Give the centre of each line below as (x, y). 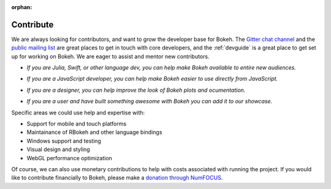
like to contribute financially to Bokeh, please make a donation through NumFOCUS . (117, 178)
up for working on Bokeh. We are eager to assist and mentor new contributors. (110, 56)
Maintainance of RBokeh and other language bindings (94, 132)
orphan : (22, 7)
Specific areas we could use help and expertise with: (78, 113)
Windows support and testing (64, 141)
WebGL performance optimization (70, 158)
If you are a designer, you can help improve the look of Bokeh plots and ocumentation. (136, 90)
